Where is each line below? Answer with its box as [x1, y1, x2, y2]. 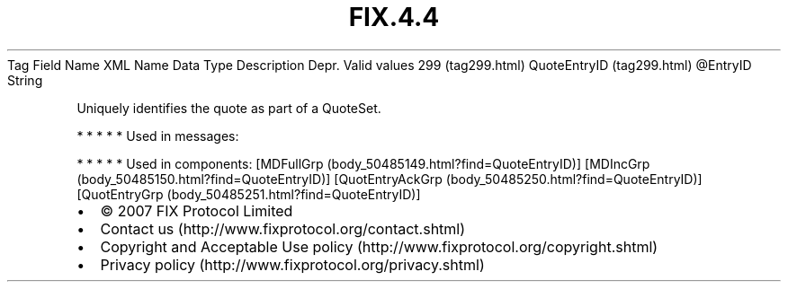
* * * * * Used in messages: [76, 127, 239, 144]
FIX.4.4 [348, 2, 440, 32]
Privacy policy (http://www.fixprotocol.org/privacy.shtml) [100, 255, 485, 274]
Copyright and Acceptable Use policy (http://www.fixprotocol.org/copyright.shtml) [100, 237, 658, 256]
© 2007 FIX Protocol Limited [100, 201, 293, 220]
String [7, 72, 43, 88]
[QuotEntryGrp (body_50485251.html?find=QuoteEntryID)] [76, 186, 421, 202]
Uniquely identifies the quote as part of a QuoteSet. [76, 100, 381, 116]
